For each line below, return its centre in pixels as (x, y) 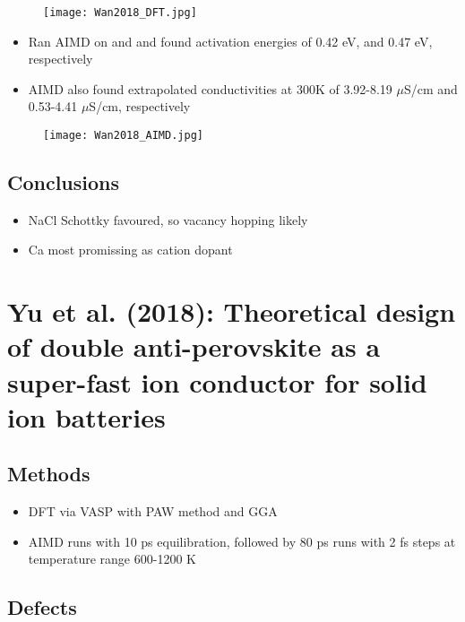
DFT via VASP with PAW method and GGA (153, 511)
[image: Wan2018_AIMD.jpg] (123, 136)
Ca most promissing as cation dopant (130, 250)
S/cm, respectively (140, 106)
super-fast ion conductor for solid (217, 381)
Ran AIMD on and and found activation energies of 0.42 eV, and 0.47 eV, (230, 41)
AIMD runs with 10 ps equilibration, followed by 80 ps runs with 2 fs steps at (242, 541)
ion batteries (86, 416)
